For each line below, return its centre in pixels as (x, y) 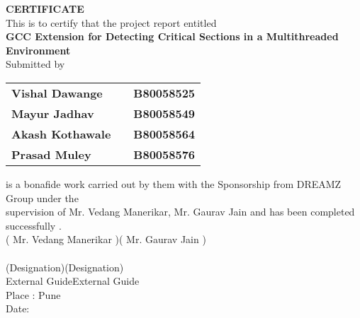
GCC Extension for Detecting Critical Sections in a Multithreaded (172, 36)
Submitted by (35, 64)
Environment (38, 50)
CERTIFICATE (45, 8)
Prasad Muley (51, 154)
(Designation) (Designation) (65, 267)
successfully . (34, 225)
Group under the (42, 198)
